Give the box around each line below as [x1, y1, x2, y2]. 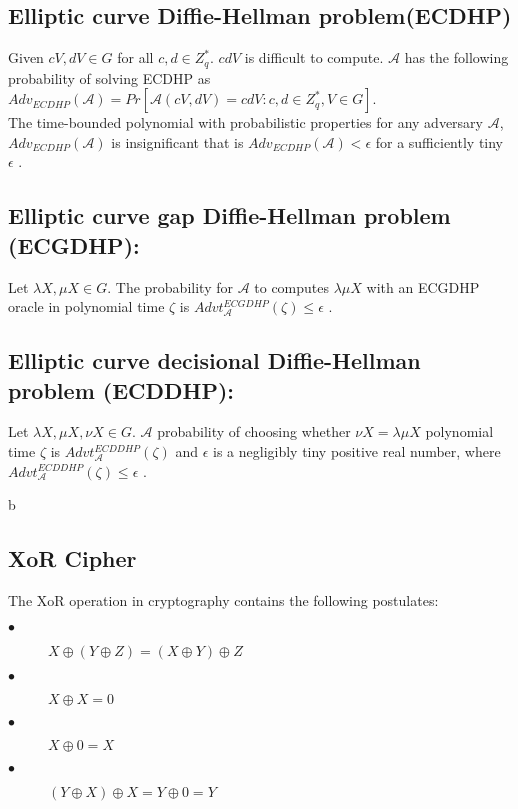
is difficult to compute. [244, 47, 384, 68]
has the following [404, 47, 509, 68]
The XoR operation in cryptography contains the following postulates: [8, 589, 439, 610]
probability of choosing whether [157, 421, 351, 442]
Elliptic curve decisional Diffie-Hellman [8, 345, 421, 376]
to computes [254, 276, 330, 297]
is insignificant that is [111, 131, 244, 152]
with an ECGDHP [366, 276, 480, 297]
